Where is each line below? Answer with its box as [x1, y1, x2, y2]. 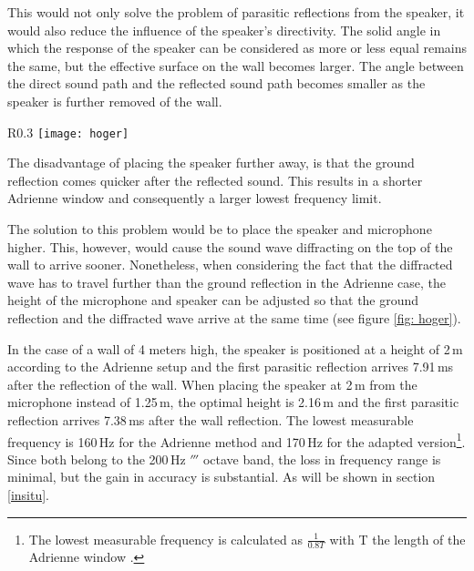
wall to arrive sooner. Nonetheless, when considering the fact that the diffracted [7, 255, 453, 274]
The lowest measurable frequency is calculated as [28, 529, 303, 548]
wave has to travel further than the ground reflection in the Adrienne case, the [7, 272, 447, 291]
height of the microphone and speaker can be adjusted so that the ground [7, 291, 419, 310]
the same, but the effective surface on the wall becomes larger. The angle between [7, 56, 464, 75]
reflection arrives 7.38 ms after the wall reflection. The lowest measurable [7, 410, 414, 429]
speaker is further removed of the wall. [7, 91, 222, 110]
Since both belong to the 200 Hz [7, 449, 186, 468]
